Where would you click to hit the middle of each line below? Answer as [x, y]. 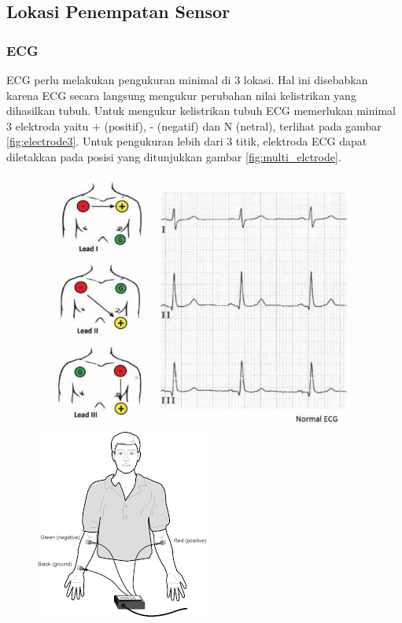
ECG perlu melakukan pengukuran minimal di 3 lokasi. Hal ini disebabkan [187, 79]
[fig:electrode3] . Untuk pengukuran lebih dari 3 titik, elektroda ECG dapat [187, 141]
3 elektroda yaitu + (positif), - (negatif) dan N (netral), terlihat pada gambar [194, 125]
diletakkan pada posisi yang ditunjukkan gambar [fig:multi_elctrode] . [174, 156]
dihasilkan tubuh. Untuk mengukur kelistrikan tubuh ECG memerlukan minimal [201, 111]
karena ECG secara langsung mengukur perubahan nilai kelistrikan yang [181, 95]
